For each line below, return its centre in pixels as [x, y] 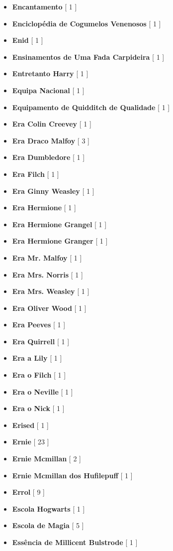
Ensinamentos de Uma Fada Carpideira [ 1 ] [88, 57]
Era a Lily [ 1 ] [37, 358]
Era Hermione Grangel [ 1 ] [59, 224]
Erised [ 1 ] [30, 425]
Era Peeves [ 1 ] [39, 325]
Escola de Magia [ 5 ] [48, 525]
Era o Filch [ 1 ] [39, 375]
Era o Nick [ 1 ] [38, 408]
